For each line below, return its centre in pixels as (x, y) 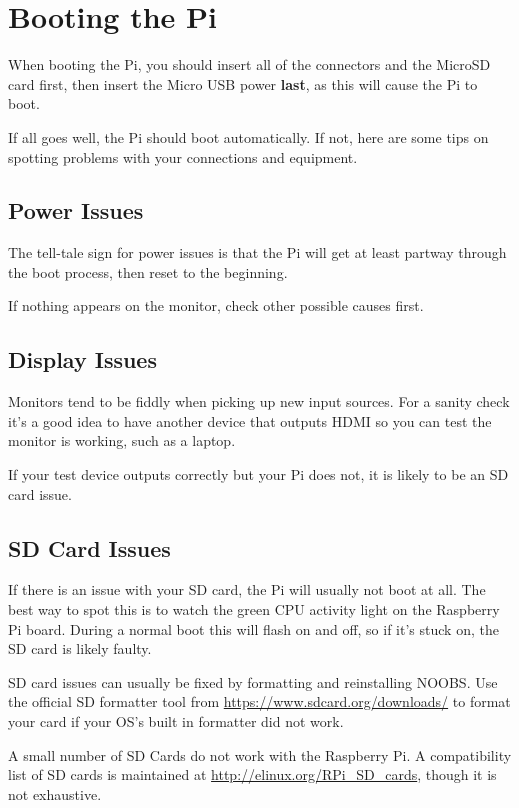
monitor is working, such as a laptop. (122, 440)
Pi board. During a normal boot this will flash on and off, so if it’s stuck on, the (253, 628)
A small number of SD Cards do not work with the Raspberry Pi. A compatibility (260, 754)
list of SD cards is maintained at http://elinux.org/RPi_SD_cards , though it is (252, 774)
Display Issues (82, 359)
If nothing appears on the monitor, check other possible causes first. (216, 305)
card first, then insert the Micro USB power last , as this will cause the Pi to (243, 83)
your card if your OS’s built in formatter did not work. (176, 721)
